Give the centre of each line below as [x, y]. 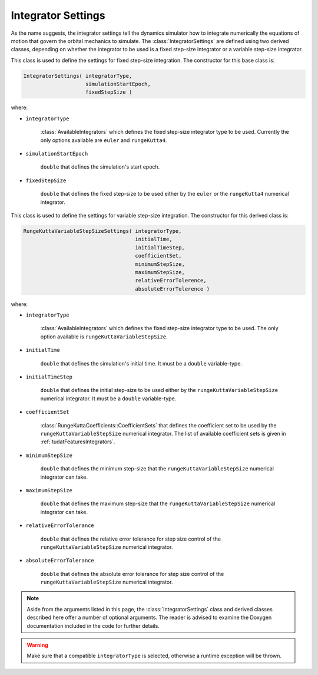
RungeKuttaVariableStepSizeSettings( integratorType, [102, 231]
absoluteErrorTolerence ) [173, 289]
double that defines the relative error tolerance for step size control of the [130, 539]
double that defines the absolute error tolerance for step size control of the [132, 574]
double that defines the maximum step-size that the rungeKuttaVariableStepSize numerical [158, 503]
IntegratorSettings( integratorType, [78, 76]
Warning [37, 645]
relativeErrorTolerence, [171, 281]
